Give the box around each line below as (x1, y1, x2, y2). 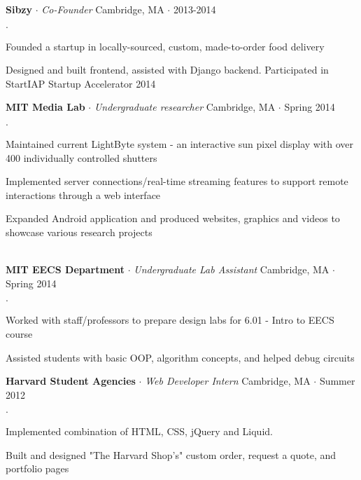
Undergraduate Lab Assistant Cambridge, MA (134, 262, 330, 277)
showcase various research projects (6, 224, 153, 239)
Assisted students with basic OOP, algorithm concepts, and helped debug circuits (6, 350, 355, 364)
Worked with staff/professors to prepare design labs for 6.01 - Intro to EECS (6, 313, 334, 327)
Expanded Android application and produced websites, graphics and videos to (6, 211, 340, 226)
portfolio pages (6, 461, 69, 476)
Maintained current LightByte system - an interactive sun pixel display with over (6, 136, 354, 151)
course (6, 326, 33, 341)
